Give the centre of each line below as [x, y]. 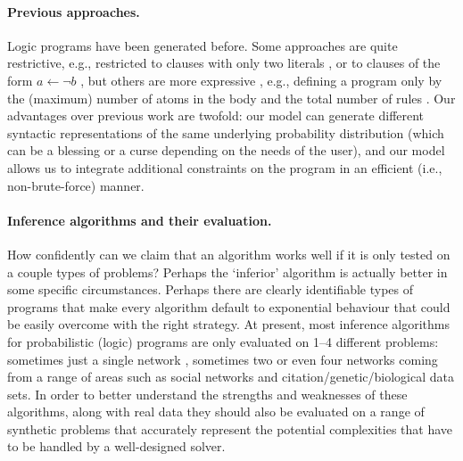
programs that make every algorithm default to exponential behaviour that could [229, 306]
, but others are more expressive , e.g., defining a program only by [261, 80]
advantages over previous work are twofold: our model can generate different [216, 115]
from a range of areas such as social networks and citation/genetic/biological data [231, 377]
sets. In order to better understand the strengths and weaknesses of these [207, 394]
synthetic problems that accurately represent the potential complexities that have [230, 428]
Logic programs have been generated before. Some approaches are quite [203, 45]
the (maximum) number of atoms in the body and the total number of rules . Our [231, 98]
